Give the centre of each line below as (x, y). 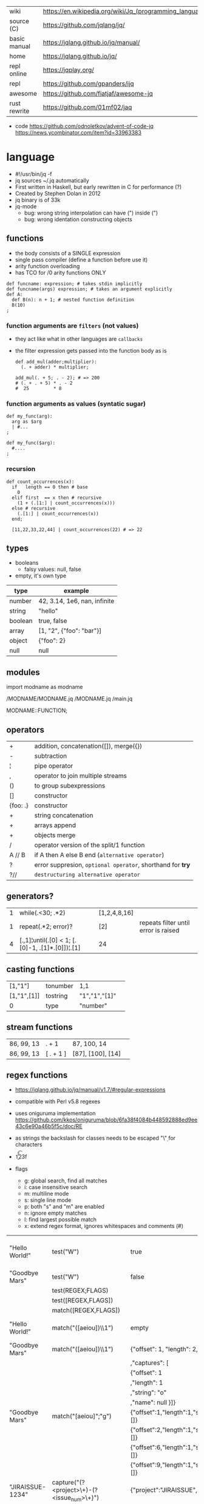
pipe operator (54, 766)
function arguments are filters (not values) (73, 325)
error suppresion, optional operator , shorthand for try (112, 865)
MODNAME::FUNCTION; (37, 711)
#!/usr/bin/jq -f (34, 174)
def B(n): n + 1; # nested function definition (73, 300)
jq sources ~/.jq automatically (52, 180)
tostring (56, 995)
